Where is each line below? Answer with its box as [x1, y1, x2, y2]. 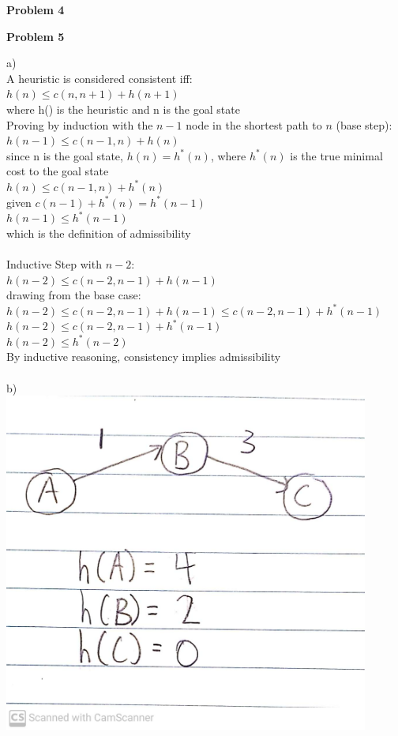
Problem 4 [6, 2, 65, 17]
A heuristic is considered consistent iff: [6, 69, 193, 86]
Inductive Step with [6, 255, 102, 272]
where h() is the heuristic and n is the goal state [6, 100, 240, 117]
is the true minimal [290, 147, 383, 163]
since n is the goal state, [6, 147, 123, 163]
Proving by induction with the [6, 116, 153, 133]
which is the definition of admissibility [6, 224, 191, 241]
